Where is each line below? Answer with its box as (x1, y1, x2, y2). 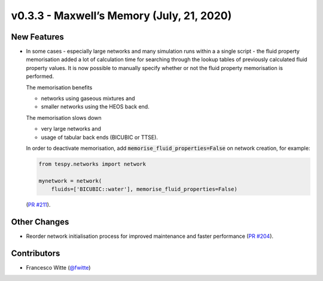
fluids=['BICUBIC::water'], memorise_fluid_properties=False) (51, 186, 237, 193)
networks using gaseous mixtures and (41, 95, 135, 102)
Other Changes (11, 216, 69, 227)
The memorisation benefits (26, 84, 93, 91)
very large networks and (41, 125, 102, 132)
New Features (11, 32, 64, 42)
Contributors (11, 248, 60, 258)
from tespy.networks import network (38, 161, 147, 167)
